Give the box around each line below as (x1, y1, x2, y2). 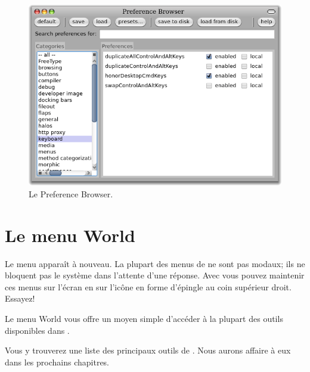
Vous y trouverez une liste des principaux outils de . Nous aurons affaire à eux (5, 344, 291, 356)
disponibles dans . (5, 324, 70, 336)
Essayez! (5, 292, 35, 305)
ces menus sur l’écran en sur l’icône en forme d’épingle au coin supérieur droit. (5, 280, 292, 293)
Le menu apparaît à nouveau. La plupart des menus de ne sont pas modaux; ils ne (5, 257, 305, 269)
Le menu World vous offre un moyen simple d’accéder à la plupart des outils (5, 312, 283, 324)
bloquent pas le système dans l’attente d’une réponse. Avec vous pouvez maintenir (5, 269, 305, 281)
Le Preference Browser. (29, 187, 113, 200)
